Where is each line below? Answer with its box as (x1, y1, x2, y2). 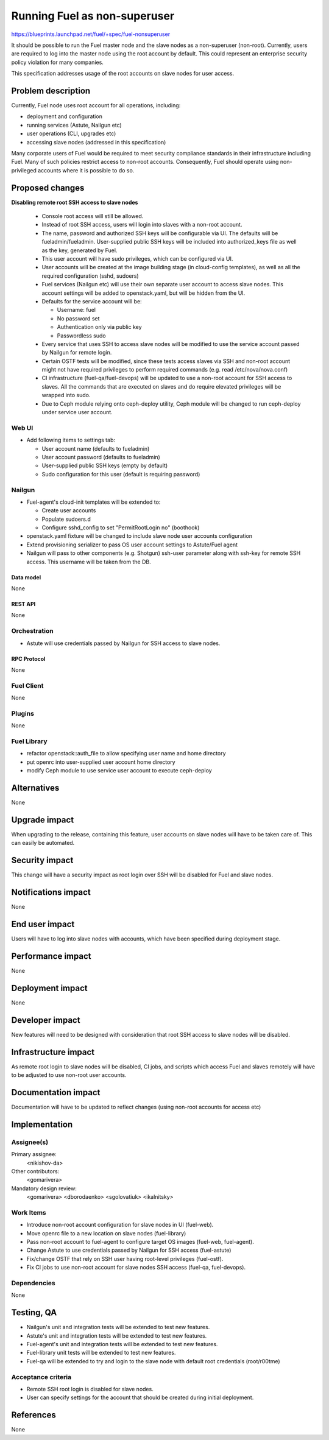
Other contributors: (11, 1167, 60, 1175)
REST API (11, 601, 36, 607)
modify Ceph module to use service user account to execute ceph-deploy (26, 767, 213, 774)
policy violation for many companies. (11, 58, 104, 66)
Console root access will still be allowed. (41, 213, 144, 220)
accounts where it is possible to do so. (37, 166, 135, 174)
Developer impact (11, 1015, 80, 1025)
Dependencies (11, 1279, 56, 1287)
